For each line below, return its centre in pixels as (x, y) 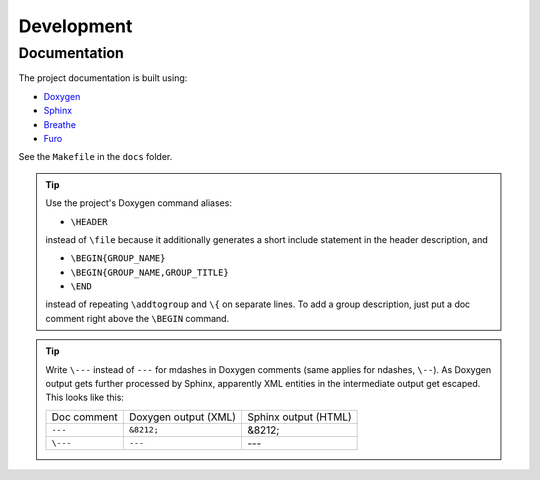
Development (75, 26)
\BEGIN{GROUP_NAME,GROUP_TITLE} (149, 272)
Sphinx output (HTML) (299, 417)
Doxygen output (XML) (182, 417)
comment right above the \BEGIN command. (137, 318)
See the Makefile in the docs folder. (95, 157)
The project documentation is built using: (103, 78)
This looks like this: (85, 397)
